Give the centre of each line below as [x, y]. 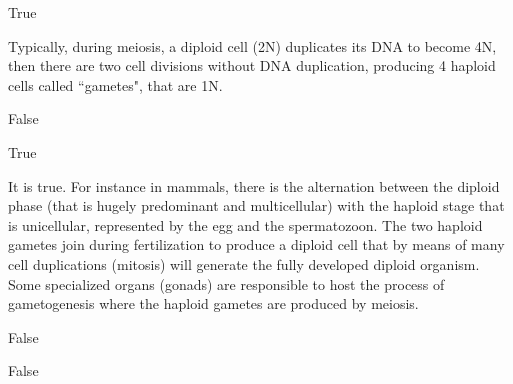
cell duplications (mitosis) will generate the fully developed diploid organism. [244, 263]
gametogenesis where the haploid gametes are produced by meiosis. [213, 303]
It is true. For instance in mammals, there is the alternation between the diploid [254, 185]
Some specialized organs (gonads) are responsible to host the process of [226, 283]
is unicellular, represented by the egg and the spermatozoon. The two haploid [245, 224]
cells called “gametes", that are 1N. [115, 84]
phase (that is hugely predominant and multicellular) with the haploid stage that [256, 205]
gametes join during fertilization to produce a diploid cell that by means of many [256, 244]
